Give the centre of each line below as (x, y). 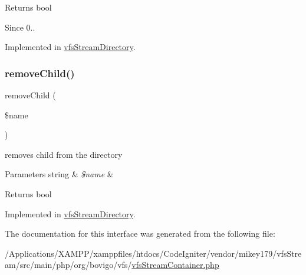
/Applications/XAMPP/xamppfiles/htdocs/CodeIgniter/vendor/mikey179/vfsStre (153, 253)
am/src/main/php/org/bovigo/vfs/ (68, 265)
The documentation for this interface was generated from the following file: (140, 233)
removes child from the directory (64, 154)
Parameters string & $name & (59, 174)
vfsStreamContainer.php (175, 265)
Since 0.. (20, 27)
